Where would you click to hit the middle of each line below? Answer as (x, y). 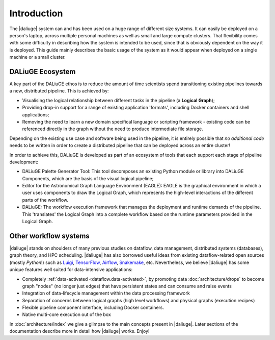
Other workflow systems (50, 236)
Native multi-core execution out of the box (67, 314)
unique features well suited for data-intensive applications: (71, 270)
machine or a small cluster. (37, 57)
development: (24, 162)
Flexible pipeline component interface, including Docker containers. (93, 308)
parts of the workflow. (45, 200)
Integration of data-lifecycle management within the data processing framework (106, 293)
